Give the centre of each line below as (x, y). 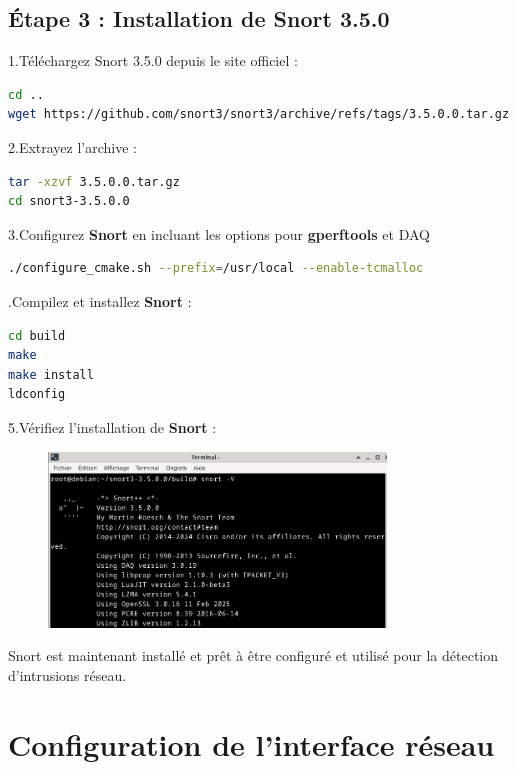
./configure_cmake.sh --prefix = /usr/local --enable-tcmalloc (216, 268)
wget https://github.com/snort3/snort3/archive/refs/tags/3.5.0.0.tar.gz (259, 114)
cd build (37, 335)
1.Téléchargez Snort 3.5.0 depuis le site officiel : (153, 60)
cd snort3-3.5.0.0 (69, 201)
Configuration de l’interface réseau (251, 743)
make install (51, 374)
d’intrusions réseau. (67, 674)
